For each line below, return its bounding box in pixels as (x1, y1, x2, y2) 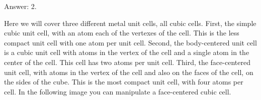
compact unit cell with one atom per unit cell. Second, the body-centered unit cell (4, 37, 257, 47)
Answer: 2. (4, 1, 37, 11)
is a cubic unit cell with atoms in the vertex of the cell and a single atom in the (4, 47, 249, 57)
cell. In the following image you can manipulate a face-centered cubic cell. (4, 86, 231, 96)
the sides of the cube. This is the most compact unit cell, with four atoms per (4, 76, 243, 87)
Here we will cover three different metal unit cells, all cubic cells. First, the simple (4, 17, 256, 28)
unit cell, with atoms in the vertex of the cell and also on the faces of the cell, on (4, 66, 253, 77)
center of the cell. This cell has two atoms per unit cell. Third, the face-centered (4, 56, 250, 67)
